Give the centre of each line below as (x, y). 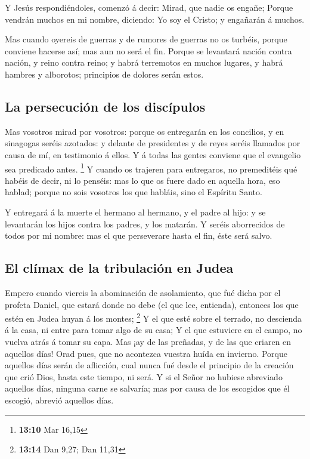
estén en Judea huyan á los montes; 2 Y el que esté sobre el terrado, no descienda (154, 317)
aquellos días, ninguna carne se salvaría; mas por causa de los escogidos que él (147, 388)
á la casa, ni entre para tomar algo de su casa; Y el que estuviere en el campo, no (154, 330)
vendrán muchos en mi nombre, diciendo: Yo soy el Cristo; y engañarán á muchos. (155, 19)
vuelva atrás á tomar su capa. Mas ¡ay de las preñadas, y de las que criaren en (148, 341)
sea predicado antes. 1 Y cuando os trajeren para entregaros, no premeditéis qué (151, 168)
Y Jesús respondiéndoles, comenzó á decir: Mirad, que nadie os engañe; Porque (149, 7)
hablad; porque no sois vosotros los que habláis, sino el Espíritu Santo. (134, 192)
